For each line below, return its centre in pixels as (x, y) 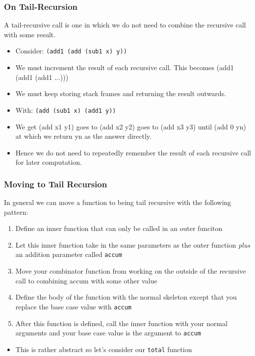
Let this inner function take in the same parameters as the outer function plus (133, 244)
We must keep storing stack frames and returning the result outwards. (121, 93)
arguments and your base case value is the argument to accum (108, 333)
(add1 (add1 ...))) (42, 77)
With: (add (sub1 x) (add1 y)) (66, 110)
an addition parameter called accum (69, 254)
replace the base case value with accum (74, 306)
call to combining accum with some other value (86, 280)
